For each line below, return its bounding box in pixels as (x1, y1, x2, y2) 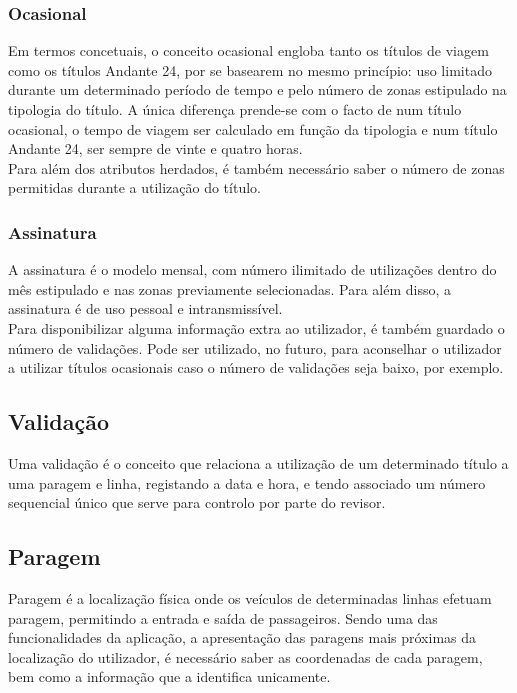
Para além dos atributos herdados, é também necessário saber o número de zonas (8, 157, 505, 178)
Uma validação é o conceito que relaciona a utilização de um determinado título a (8, 452, 509, 473)
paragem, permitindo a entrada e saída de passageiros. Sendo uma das (8, 607, 438, 628)
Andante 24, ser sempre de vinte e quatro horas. (8, 138, 303, 159)
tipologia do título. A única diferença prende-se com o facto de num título (8, 99, 462, 119)
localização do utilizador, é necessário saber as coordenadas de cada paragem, (8, 646, 483, 667)
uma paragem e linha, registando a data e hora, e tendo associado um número (8, 472, 486, 493)
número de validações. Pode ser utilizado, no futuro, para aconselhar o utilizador (8, 337, 502, 358)
